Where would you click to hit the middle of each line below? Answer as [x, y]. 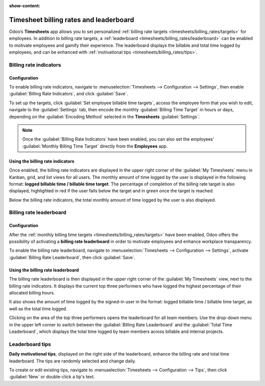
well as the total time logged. [38, 309]
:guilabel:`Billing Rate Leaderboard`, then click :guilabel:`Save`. [72, 257]
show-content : [25, 6]
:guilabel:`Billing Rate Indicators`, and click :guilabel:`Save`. [69, 94]
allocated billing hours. [32, 293]
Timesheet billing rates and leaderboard [72, 20]
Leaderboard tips [30, 344]
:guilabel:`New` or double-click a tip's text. [52, 377]
